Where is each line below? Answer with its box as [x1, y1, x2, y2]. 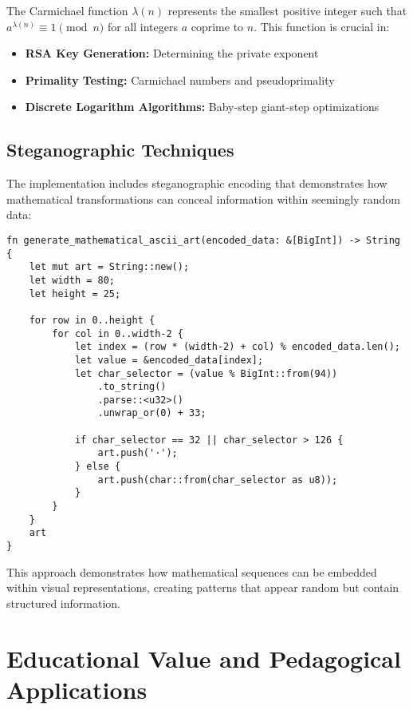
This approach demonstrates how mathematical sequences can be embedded [6, 563, 377, 580]
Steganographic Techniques [6, 137, 234, 162]
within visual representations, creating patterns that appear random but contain [6, 579, 399, 596]
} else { [74, 461, 121, 473]
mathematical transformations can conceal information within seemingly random [6, 190, 400, 207]
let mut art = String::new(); [29, 261, 190, 273]
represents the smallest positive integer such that [167, 2, 407, 18]
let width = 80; [29, 274, 116, 286]
